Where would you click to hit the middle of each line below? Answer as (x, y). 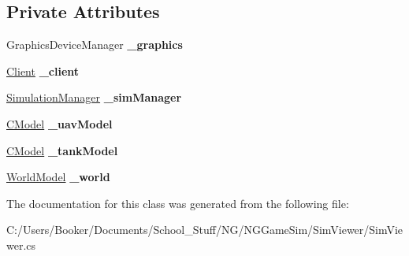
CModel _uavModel (59, 123)
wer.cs (21, 245)
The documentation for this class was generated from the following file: (178, 203)
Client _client (43, 70)
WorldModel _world (58, 177)
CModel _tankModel (62, 150)
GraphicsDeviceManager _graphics (95, 45)
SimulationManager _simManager (94, 97)
